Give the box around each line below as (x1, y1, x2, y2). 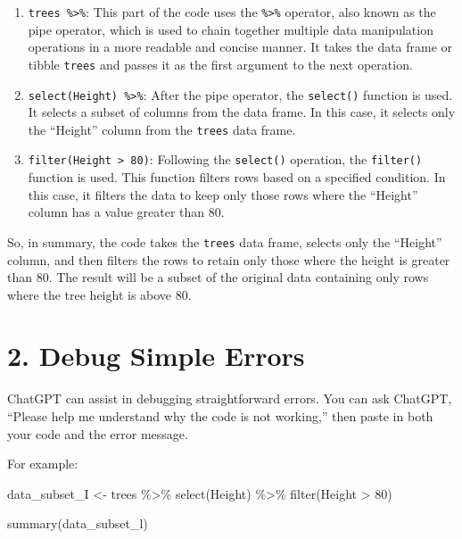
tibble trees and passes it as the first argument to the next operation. (28, 54, 413, 73)
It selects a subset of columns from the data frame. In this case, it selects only (28, 103, 456, 121)
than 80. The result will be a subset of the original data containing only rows (7, 268, 429, 286)
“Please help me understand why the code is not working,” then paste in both (7, 407, 433, 425)
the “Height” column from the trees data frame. (28, 120, 296, 138)
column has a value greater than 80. (28, 203, 225, 221)
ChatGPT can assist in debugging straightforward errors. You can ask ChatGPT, (7, 389, 452, 408)
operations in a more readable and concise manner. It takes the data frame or (28, 37, 453, 56)
